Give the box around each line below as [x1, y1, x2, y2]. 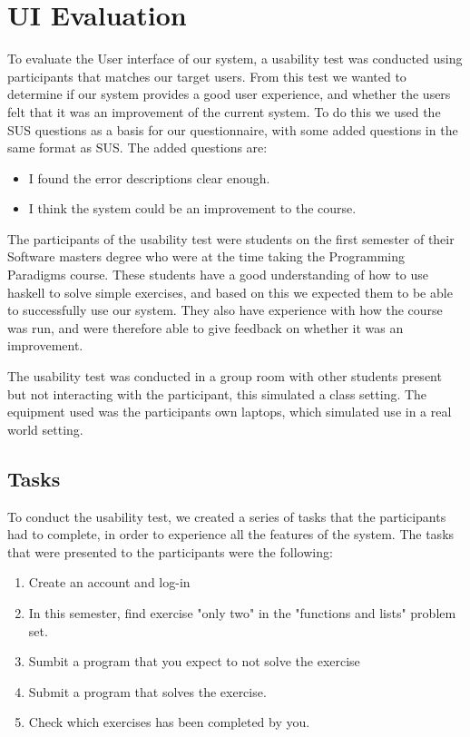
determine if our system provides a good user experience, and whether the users [7, 84, 451, 103]
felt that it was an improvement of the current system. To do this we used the [7, 102, 441, 121]
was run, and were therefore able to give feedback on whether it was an [7, 318, 404, 337]
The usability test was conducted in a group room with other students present [7, 367, 442, 386]
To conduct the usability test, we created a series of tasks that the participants [7, 506, 446, 526]
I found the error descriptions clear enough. [28, 168, 270, 187]
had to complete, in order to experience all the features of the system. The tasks [7, 525, 455, 544]
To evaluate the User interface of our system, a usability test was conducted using [7, 49, 463, 68]
